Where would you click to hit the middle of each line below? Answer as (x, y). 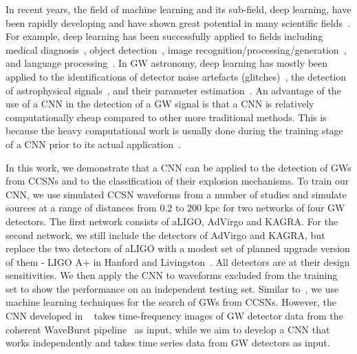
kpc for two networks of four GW (275, 208)
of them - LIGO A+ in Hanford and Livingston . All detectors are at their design (178, 261)
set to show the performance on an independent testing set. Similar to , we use (172, 288)
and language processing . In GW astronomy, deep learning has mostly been (167, 63)
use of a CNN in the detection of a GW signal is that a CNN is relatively (160, 104)
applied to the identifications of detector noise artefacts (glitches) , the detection (176, 76)
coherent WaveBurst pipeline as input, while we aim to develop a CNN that (168, 329)
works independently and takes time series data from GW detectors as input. (168, 343)
